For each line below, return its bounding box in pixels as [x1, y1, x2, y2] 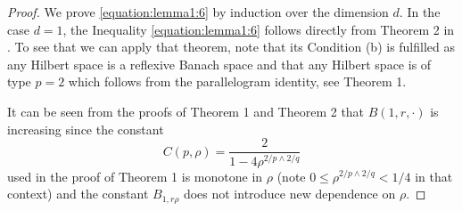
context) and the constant [7, 184, 149, 203]
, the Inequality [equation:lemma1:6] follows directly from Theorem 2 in [62, 20, 455, 38]
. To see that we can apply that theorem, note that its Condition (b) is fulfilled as [7, 37, 456, 56]
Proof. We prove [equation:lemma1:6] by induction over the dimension [7, 3, 389, 20]
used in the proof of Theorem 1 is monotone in [7, 166, 263, 185]
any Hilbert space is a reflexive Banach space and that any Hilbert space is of [7, 54, 432, 73]
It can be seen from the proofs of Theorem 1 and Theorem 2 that [7, 101, 365, 120]
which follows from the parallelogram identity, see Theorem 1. [68, 72, 407, 91]
